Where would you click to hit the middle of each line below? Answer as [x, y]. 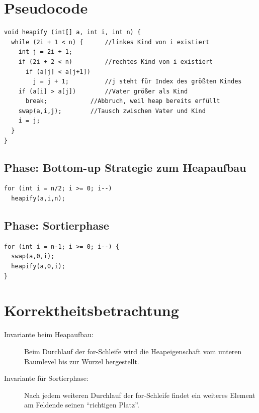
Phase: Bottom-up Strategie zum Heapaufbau [125, 167]
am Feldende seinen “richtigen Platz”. [82, 405]
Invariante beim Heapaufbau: [49, 334]
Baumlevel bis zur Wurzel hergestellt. [82, 361]
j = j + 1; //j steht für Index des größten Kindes [137, 82]
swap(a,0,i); [33, 256]
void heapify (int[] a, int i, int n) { [73, 32]
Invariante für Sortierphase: [46, 378]
